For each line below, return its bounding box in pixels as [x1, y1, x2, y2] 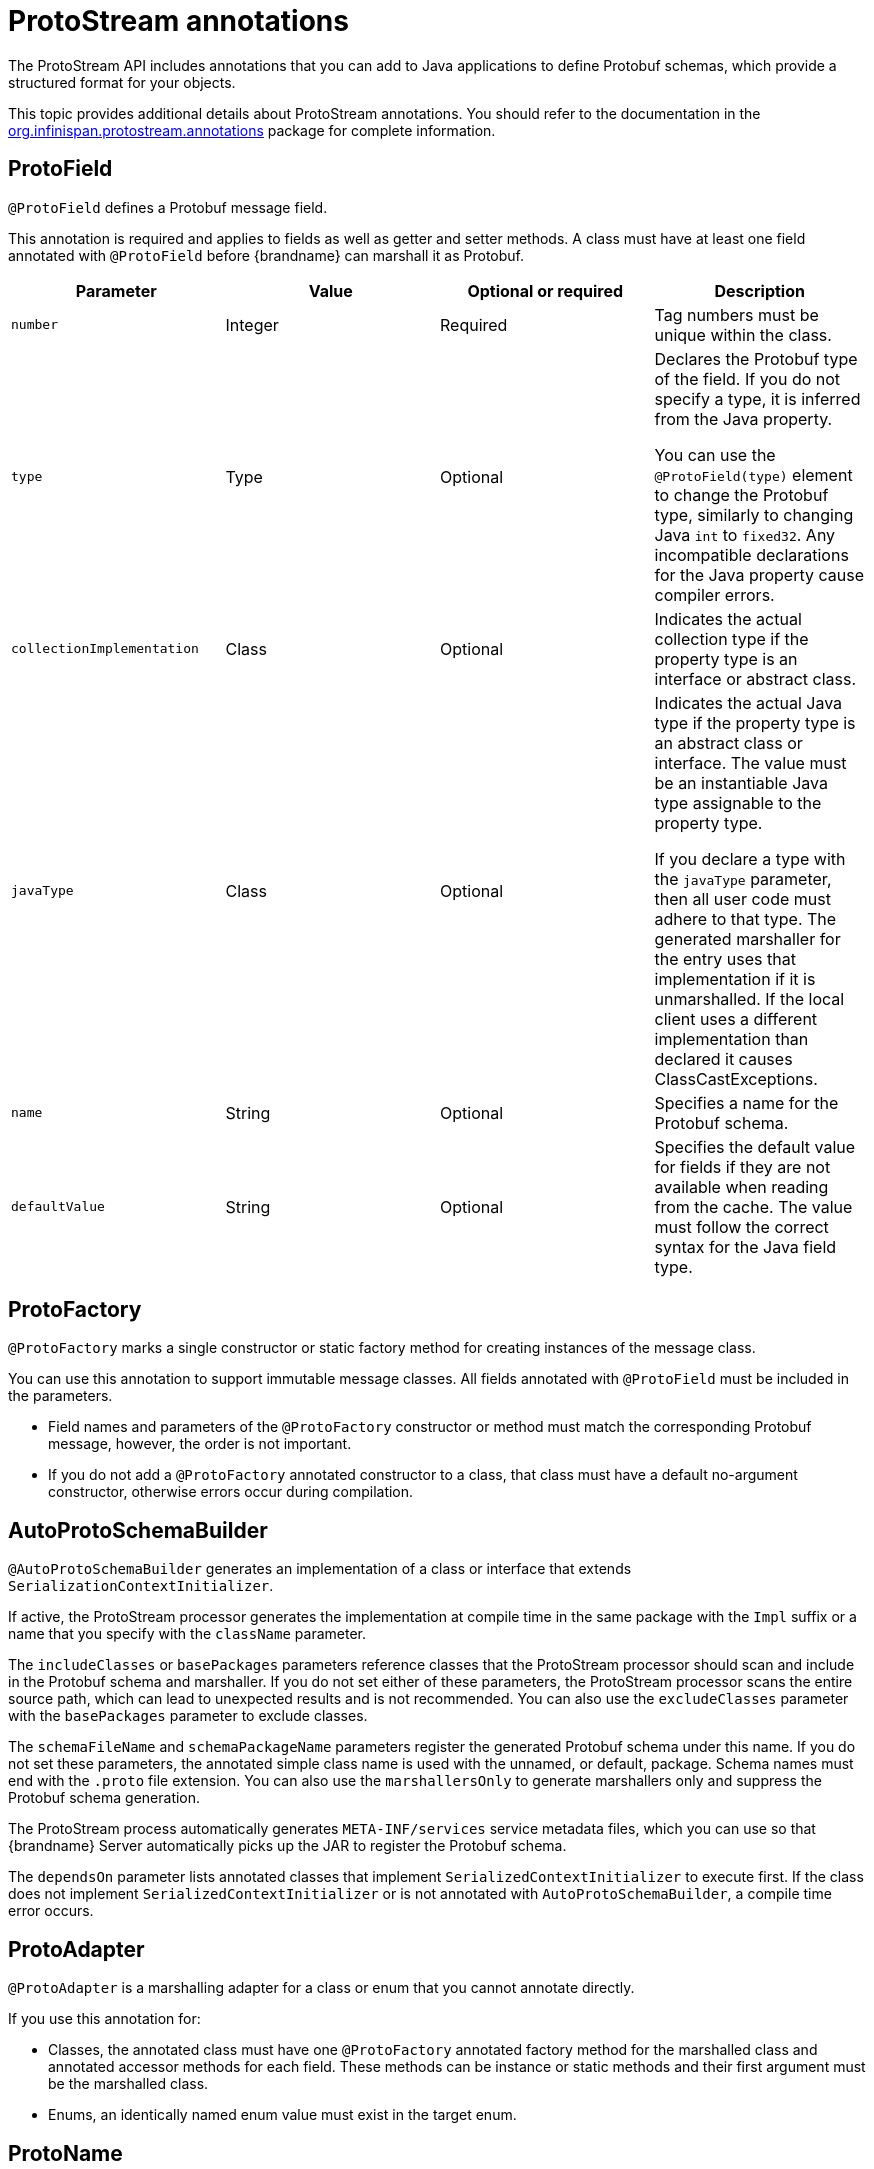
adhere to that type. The [654, 908, 837, 929]
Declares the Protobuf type [654, 348, 858, 369]
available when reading [654, 1176, 829, 1197]
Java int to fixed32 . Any [654, 524, 836, 545]
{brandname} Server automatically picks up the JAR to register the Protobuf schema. [8, 1837, 567, 1855]
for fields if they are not [654, 1156, 831, 1177]
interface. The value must [654, 752, 847, 773]
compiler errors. [654, 584, 775, 605]
